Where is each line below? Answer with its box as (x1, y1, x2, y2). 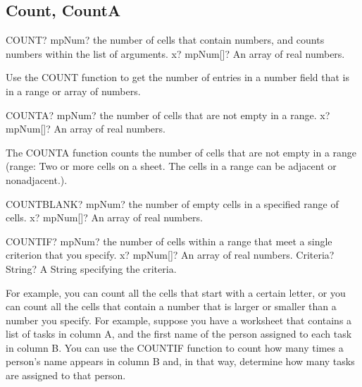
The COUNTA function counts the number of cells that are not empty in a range (6, 145, 357, 159)
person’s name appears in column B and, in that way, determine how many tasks (6, 354, 355, 369)
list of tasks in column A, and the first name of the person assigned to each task (6, 326, 352, 341)
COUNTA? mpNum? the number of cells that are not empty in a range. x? (6, 107, 330, 122)
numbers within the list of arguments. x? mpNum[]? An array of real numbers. (6, 46, 345, 61)
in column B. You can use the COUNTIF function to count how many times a (6, 340, 344, 355)
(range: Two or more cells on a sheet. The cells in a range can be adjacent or (6, 159, 337, 173)
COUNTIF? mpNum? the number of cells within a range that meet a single (6, 233, 332, 248)
